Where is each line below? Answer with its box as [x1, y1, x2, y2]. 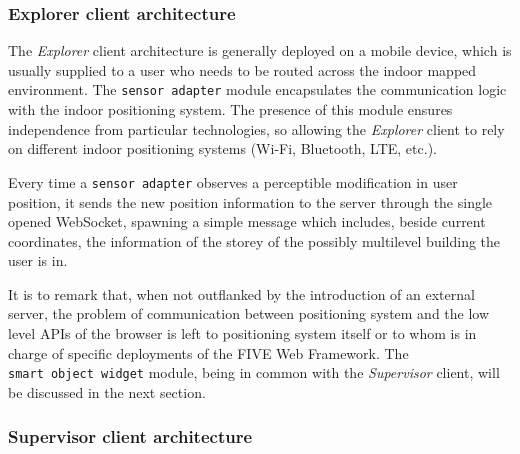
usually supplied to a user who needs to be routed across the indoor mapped [8, 59, 477, 80]
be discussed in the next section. [8, 381, 206, 402]
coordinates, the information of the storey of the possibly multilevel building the [8, 230, 501, 251]
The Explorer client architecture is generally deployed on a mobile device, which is [8, 40, 512, 61]
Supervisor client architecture [8, 424, 253, 449]
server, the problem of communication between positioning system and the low [8, 303, 490, 324]
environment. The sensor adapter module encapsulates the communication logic [8, 79, 507, 100]
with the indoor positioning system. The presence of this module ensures [8, 99, 453, 120]
